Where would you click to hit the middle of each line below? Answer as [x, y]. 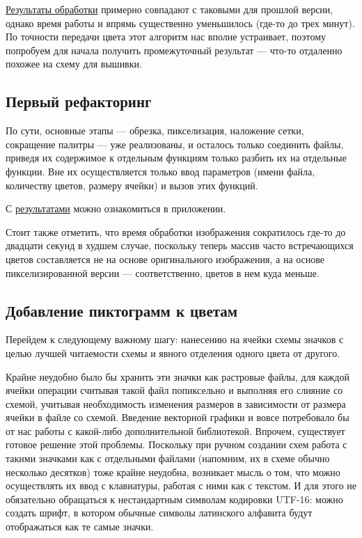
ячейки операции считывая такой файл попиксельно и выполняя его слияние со [174, 390]
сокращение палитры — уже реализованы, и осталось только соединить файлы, [175, 144]
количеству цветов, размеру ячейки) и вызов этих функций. [132, 185]
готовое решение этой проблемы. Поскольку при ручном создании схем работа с [176, 444]
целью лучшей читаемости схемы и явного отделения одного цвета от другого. [173, 353]
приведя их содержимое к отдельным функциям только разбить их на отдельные [176, 158]
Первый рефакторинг [79, 101]
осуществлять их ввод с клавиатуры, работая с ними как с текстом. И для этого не [181, 485]
